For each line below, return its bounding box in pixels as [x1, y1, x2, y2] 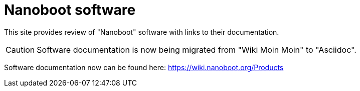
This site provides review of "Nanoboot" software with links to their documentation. [4, 27, 279, 36]
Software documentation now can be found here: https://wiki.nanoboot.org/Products [4, 63, 284, 72]
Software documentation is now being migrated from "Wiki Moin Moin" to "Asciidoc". [37, 44, 356, 55]
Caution [6, 44, 35, 55]
